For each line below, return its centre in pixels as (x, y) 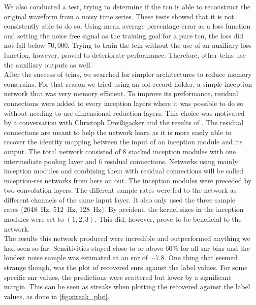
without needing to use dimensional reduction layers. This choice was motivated (124, 113)
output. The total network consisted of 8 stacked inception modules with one (120, 151)
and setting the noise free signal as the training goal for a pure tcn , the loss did (124, 35)
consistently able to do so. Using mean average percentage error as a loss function (127, 26)
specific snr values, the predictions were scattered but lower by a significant (118, 277)
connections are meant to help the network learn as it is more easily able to (118, 132)
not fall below (25, 45)
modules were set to (34, 219)
